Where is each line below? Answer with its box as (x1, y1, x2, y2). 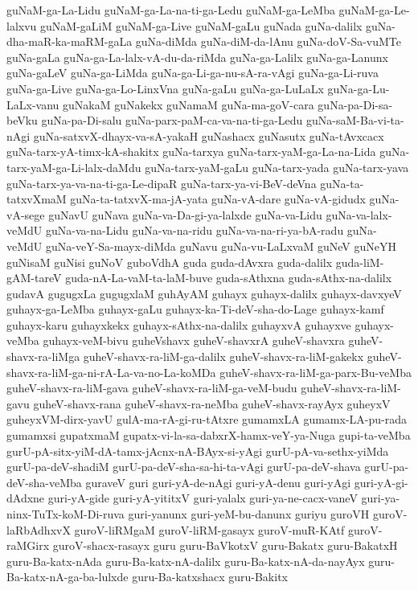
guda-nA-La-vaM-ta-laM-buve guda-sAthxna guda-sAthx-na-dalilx (65, 269, 392, 286)
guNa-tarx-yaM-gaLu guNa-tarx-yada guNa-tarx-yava (145, 158, 409, 175)
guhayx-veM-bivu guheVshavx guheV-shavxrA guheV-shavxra (43, 332, 345, 349)
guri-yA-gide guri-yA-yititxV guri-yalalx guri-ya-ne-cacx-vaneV (47, 490, 358, 506)
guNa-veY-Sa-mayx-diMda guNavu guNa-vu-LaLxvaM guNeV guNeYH (45, 237, 396, 254)
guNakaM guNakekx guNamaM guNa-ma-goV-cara (62, 96, 314, 113)
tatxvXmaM (6, 191, 67, 207)
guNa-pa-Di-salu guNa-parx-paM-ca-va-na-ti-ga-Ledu (41, 112, 303, 129)
